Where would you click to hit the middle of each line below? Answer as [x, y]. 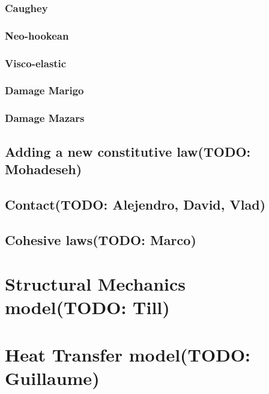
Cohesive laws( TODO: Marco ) [101, 239]
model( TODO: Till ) [87, 307]
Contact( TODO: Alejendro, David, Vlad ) [135, 204]
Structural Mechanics [95, 284]
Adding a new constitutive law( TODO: [128, 151]
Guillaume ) [52, 377]
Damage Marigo [44, 90]
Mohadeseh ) [44, 169]
